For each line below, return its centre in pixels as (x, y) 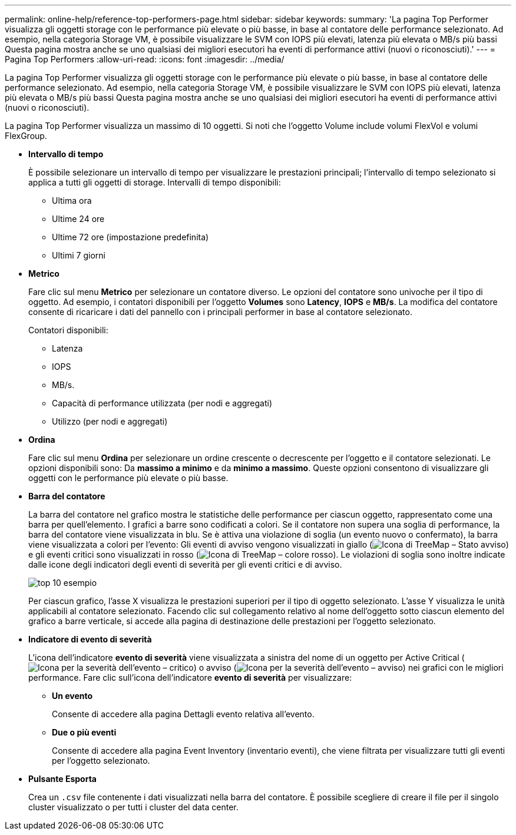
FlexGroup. (26, 136)
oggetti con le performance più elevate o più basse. (128, 478)
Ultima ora (72, 201)
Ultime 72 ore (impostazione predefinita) (130, 237)
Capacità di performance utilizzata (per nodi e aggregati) (162, 403)
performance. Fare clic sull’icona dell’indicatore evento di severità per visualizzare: (190, 677)
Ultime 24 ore (78, 219)
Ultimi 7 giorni (79, 255)
